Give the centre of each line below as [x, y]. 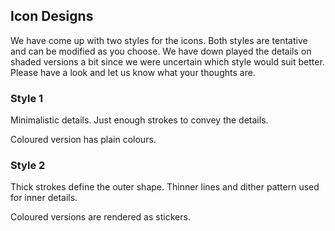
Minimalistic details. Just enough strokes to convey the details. [139, 120]
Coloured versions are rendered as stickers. [100, 217]
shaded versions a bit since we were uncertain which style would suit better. [167, 61]
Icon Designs [52, 16]
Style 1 [27, 98]
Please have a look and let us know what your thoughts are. [133, 72]
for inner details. [44, 198]
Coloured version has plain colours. [83, 140]
